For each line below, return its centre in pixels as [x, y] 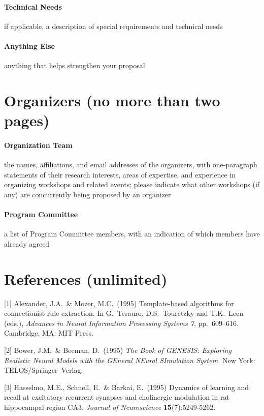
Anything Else [29, 46]
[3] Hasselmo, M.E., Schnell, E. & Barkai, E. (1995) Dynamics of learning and [126, 387]
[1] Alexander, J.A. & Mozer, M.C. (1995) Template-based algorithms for [119, 303]
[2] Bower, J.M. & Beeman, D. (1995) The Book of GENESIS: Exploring [118, 350]
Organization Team [38, 145]
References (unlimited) [86, 278]
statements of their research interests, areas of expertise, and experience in [120, 174]
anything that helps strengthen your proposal [75, 65]
